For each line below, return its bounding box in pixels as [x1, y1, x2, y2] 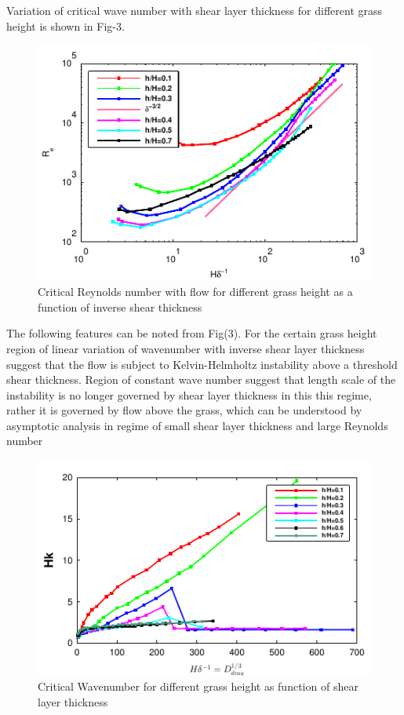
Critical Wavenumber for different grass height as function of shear [38, 678, 359, 695]
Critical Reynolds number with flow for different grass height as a [38, 283, 353, 300]
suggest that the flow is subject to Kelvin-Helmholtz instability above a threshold [6, 356, 398, 372]
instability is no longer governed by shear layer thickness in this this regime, [6, 386, 372, 403]
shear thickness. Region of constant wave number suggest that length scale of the [6, 371, 396, 388]
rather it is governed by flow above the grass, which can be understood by [6, 402, 362, 418]
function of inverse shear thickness [38, 298, 202, 315]
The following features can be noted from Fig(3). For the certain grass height [6, 325, 377, 341]
